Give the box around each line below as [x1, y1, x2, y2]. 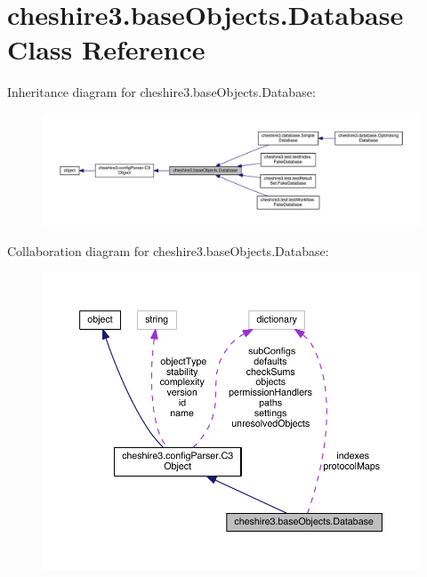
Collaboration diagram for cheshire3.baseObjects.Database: [7, 242, 329, 260]
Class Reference [7, 31, 205, 68]
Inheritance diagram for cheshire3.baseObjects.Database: [7, 83, 316, 101]
